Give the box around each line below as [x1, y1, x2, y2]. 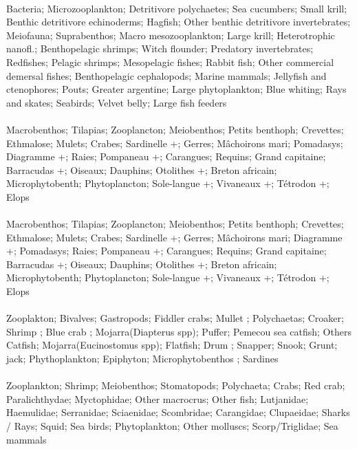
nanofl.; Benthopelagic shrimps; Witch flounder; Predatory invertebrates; [6, 41, 314, 56]
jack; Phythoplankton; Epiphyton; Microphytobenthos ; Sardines [6, 351, 279, 366]
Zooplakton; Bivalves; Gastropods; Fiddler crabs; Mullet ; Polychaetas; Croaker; [6, 311, 344, 325]
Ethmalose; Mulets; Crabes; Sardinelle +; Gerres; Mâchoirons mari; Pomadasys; [6, 135, 343, 150]
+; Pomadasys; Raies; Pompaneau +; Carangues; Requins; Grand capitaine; [6, 243, 327, 258]
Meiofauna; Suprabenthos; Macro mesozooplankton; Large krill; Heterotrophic [6, 28, 335, 42]
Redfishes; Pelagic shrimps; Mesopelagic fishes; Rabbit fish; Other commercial [6, 54, 334, 69]
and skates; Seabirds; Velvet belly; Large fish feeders [6, 95, 227, 109]
